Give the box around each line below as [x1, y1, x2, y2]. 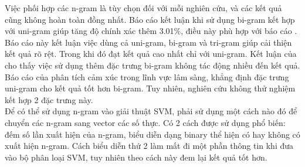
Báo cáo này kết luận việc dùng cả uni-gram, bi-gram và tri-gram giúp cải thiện [5, 36, 292, 48]
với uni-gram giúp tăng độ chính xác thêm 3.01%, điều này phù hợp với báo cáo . [5, 25, 297, 37]
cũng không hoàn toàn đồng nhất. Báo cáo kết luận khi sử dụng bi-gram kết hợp [5, 13, 295, 25]
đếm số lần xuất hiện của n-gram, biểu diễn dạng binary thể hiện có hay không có [5, 128, 300, 140]
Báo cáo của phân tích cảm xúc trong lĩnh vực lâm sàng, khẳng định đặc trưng [5, 70, 289, 83]
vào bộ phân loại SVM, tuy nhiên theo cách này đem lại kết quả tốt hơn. [5, 151, 267, 163]
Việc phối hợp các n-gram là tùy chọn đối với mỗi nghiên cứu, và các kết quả [5, 2, 282, 13]
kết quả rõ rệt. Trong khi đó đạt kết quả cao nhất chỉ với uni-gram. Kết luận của [5, 47, 297, 60]
